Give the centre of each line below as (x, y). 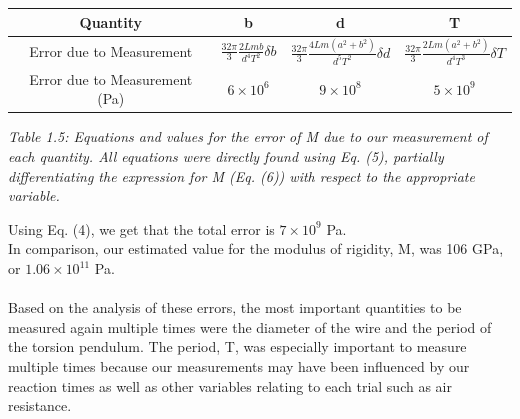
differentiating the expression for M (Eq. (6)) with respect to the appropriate (241, 175)
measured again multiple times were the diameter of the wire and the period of (250, 326)
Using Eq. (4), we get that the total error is (141, 228)
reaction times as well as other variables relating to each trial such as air (230, 385)
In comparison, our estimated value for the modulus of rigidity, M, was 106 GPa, (256, 248)
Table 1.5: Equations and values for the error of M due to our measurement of (248, 136)
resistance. (40, 405)
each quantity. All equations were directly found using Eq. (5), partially (226, 156)
